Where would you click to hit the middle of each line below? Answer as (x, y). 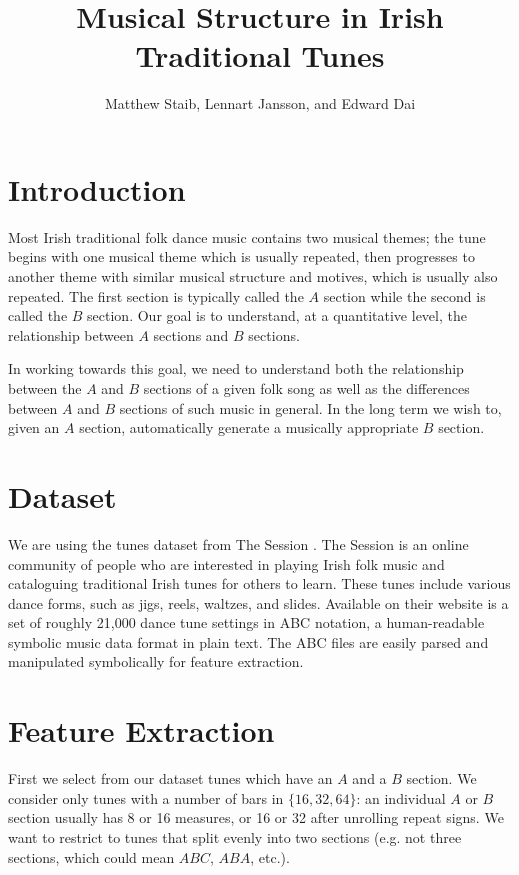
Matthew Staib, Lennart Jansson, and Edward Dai (260, 103)
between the (45, 388)
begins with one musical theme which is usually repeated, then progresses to (241, 256)
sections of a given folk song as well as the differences (306, 388)
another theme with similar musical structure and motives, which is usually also (253, 276)
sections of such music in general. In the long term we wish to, (310, 407)
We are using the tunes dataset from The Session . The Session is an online (238, 543)
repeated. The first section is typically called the (156, 295)
